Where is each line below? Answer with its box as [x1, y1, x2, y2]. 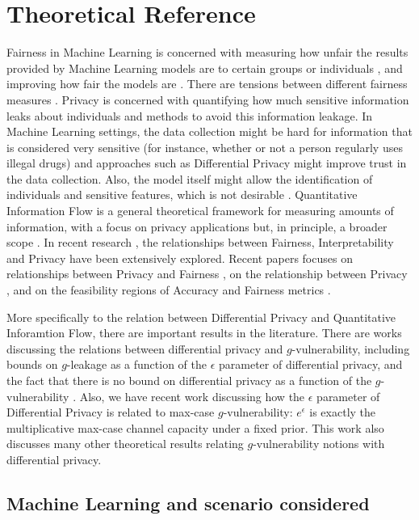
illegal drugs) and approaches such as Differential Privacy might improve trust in [6, 154, 407, 171]
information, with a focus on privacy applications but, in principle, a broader [6, 218, 388, 235]
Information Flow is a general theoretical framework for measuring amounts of [6, 202, 394, 219]
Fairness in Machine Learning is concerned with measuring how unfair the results [6, 44, 409, 61]
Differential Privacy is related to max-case [6, 404, 215, 421]
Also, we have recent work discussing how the [79, 387, 305, 404]
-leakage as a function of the [66, 356, 207, 373]
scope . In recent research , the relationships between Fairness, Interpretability [6, 234, 394, 251]
